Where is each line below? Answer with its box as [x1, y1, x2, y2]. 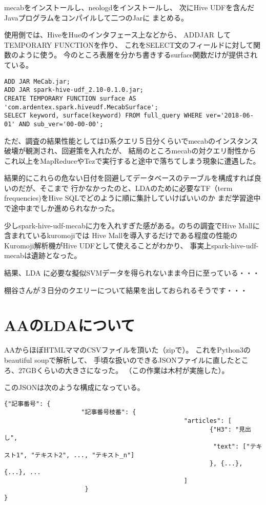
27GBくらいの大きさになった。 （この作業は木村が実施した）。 [18, 364, 229, 375]
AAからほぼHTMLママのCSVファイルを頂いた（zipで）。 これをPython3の [4, 344, 251, 355]
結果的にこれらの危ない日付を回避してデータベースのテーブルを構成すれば [4, 172, 254, 183]
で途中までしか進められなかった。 [4, 203, 119, 213]
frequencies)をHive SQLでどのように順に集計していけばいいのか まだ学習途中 [4, 192, 261, 203]
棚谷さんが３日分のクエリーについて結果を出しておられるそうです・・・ [4, 284, 248, 295]
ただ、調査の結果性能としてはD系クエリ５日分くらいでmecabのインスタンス [4, 135, 258, 146]
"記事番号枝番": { [81, 409, 136, 416]
